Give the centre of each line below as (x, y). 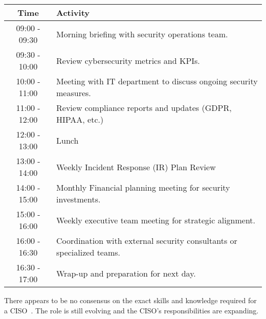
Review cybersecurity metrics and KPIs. (128, 60)
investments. (79, 199)
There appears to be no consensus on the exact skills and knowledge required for (130, 300)
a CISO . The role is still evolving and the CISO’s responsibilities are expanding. (131, 310)
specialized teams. (88, 252)
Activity (73, 13)
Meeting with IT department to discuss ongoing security (157, 81)
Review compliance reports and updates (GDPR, (144, 108)
